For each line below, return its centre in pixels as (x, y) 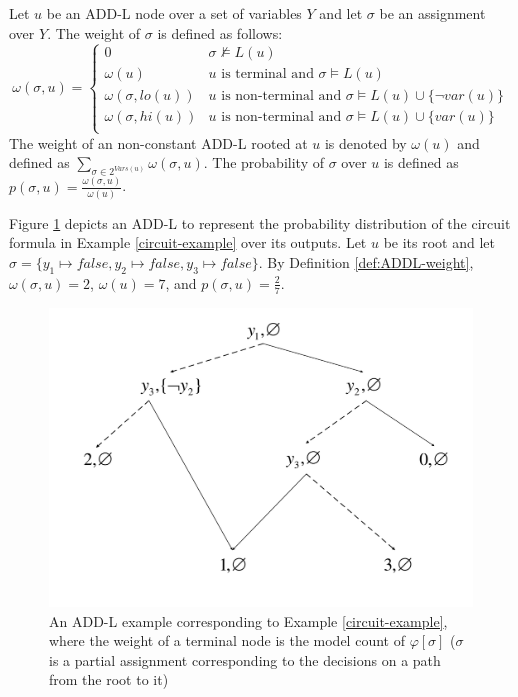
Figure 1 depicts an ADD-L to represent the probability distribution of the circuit (260, 222)
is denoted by (365, 142)
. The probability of (263, 162)
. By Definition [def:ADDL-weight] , (366, 262)
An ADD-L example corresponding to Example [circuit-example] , (248, 620)
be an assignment (432, 13)
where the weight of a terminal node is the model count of (227, 640)
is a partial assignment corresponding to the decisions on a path (245, 659)
